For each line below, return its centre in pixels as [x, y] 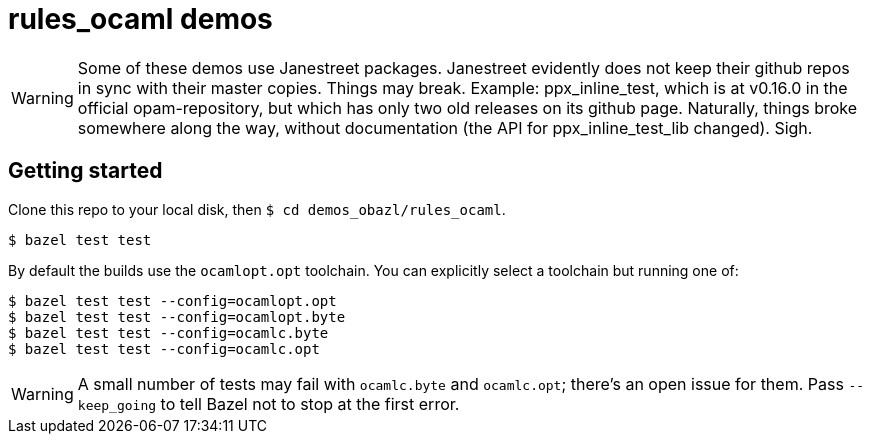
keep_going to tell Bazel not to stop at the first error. [268, 403]
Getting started [85, 171]
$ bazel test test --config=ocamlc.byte [168, 332]
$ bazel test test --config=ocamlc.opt [164, 348]
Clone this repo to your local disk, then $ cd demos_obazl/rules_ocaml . [257, 209]
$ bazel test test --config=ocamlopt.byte [177, 316]
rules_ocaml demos [140, 19]
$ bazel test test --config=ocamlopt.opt [172, 300]
